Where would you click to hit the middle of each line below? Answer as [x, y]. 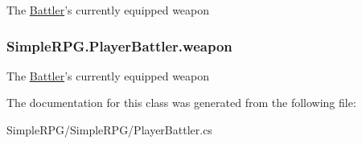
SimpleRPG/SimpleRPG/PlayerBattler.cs [109, 130]
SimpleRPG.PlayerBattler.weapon [119, 45]
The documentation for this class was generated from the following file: [181, 103]
